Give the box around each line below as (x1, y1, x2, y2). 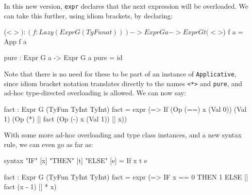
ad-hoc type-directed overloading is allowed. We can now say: (4, 88, 186, 98)
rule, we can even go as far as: (4, 139, 93, 149)
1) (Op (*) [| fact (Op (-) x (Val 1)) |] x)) (4, 113, 127, 123)
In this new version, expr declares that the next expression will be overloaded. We (4, 1, 249, 11)
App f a (4, 36, 27, 46)
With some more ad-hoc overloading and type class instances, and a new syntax (4, 130, 242, 140)
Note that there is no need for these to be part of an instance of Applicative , (4, 69, 236, 79)
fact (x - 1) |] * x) (4, 181, 57, 191)
